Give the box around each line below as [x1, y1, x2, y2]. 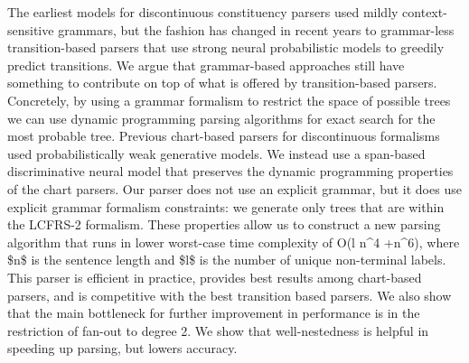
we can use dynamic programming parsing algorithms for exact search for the [7, 108, 436, 127]
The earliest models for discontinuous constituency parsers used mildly [7, 3, 399, 21]
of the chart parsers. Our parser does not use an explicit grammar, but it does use [7, 179, 462, 198]
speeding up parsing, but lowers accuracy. [7, 339, 238, 358]
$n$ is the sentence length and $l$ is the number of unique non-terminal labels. [7, 250, 446, 269]
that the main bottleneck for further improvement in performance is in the [7, 303, 420, 322]
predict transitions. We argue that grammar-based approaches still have [7, 55, 405, 74]
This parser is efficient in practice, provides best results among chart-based [7, 267, 422, 286]
